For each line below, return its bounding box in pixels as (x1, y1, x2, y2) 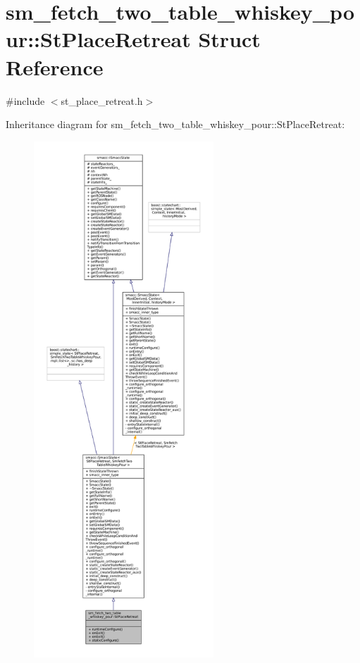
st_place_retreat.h (61, 93, 143, 108)
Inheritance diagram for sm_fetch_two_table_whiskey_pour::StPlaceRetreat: (6, 117, 345, 132)
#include (6, 93, 45, 108)
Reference (6, 52, 104, 81)
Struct (198, 25, 261, 53)
